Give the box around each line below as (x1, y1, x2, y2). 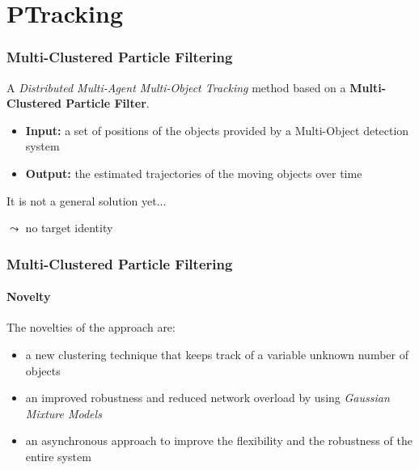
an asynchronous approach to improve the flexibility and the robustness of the (25, 432, 413, 449)
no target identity (25, 219, 113, 236)
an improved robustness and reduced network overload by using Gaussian (25, 389, 390, 406)
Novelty (6, 288, 51, 305)
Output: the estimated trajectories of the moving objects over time (25, 164, 362, 181)
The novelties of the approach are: (6, 319, 176, 336)
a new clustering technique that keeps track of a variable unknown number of (25, 345, 408, 362)
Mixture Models (25, 404, 102, 421)
